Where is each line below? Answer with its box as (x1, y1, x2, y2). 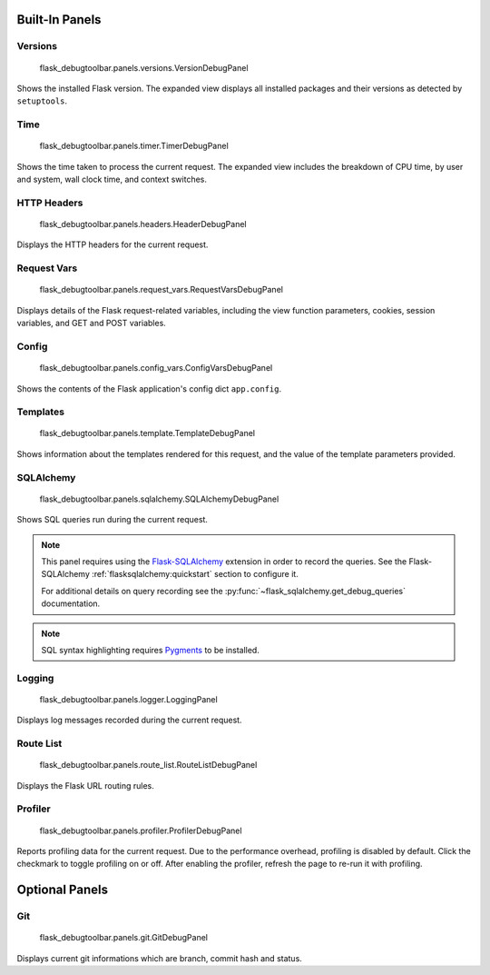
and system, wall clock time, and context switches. (16, 174, 208, 185)
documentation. (41, 598, 101, 609)
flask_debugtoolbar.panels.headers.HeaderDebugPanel (39, 219, 247, 230)
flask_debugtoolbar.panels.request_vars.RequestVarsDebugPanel (39, 284, 283, 295)
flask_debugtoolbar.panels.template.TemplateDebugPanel (39, 428, 256, 439)
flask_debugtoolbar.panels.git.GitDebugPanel (39, 932, 209, 943)
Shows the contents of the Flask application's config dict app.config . (16, 383, 281, 394)
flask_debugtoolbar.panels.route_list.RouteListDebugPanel (39, 760, 258, 771)
